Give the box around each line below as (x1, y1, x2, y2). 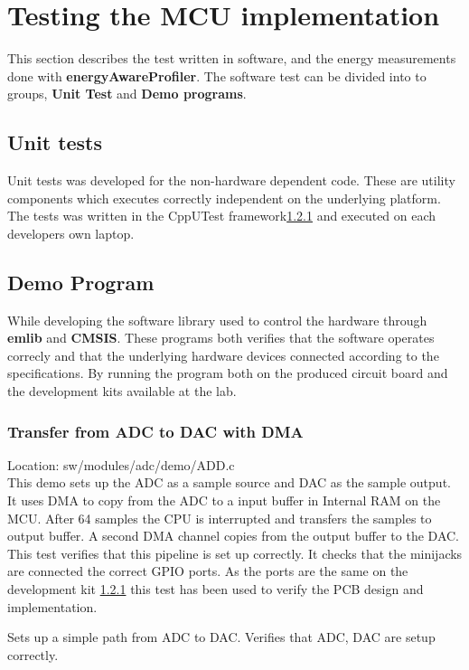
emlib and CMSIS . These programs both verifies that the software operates (7, 328, 435, 347)
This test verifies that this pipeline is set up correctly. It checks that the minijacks (7, 543, 463, 562)
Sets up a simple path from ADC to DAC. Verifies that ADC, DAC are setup (7, 628, 436, 646)
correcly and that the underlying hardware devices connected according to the (7, 345, 439, 364)
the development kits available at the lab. (7, 382, 237, 401)
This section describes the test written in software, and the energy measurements (7, 49, 456, 68)
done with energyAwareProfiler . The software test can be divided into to (7, 66, 427, 85)
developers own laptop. (7, 223, 135, 242)
